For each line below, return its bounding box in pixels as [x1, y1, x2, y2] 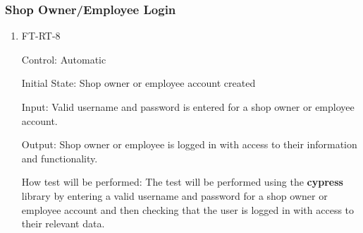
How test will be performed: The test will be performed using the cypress [21, 174, 343, 189]
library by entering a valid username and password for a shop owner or [21, 188, 328, 203]
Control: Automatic [21, 52, 106, 66]
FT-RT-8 [21, 28, 61, 43]
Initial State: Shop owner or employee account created [21, 76, 256, 90]
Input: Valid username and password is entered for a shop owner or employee [21, 100, 355, 114]
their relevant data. [21, 216, 105, 231]
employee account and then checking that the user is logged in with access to [21, 202, 355, 217]
